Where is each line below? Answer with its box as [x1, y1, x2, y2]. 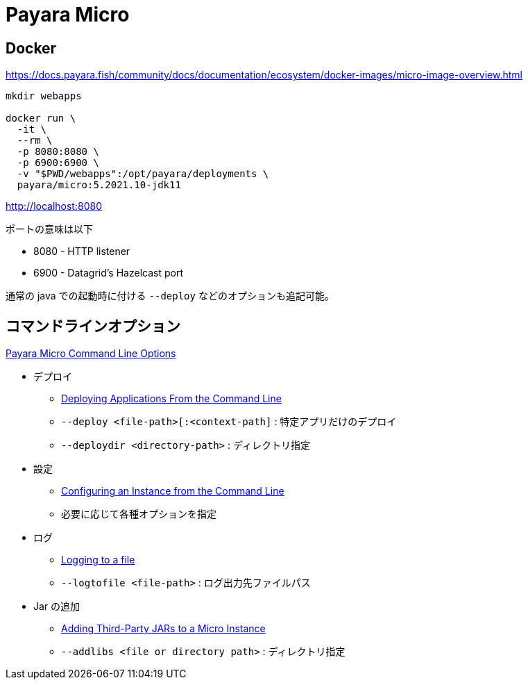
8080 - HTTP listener [33, 245, 130, 258]
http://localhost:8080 [6, 200, 102, 213]
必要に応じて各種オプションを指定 [61, 508, 216, 520]
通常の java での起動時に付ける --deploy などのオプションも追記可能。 [6, 290, 334, 302]
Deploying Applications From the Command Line [61, 393, 282, 405]
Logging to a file [61, 554, 135, 566]
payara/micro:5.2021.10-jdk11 [17, 179, 181, 191]
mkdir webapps [6, 90, 82, 102]
